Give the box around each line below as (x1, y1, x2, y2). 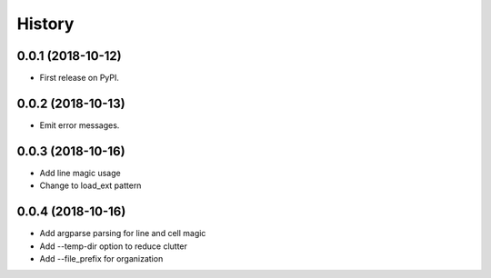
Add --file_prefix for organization (39, 253, 164, 263)
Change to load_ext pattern (39, 180, 142, 191)
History (16, 14, 75, 34)
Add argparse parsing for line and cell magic (39, 228, 206, 239)
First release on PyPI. (39, 73, 120, 84)
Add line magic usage (39, 167, 122, 178)
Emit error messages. (39, 119, 120, 131)
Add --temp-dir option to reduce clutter (39, 241, 188, 252)
